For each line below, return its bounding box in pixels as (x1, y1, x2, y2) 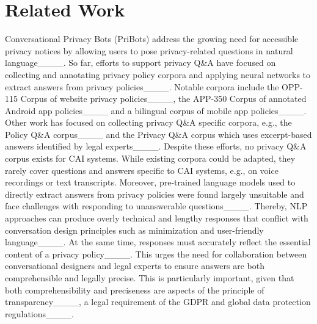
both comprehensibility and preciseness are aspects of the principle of (5, 283, 264, 296)
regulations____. (5, 307, 74, 320)
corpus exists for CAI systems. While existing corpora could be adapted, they (5, 152, 296, 165)
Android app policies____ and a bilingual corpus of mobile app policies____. (5, 104, 307, 117)
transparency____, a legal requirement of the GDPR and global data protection (5, 295, 311, 308)
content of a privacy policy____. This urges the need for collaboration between (5, 247, 307, 260)
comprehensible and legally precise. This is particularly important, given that (5, 272, 294, 284)
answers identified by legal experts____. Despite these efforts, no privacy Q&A (5, 140, 307, 153)
